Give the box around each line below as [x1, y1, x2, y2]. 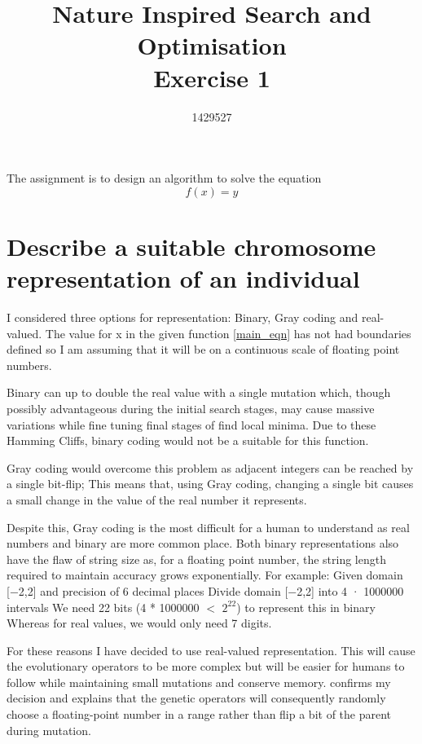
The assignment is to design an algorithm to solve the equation [7, 169, 322, 187]
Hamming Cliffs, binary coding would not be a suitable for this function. [7, 432, 369, 449]
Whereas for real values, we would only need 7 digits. [7, 614, 272, 632]
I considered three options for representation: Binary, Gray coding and [7, 309, 358, 325]
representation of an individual [7, 262, 360, 295]
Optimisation [137, 29, 287, 62]
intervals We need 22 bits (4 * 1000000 [7, 598, 200, 615]
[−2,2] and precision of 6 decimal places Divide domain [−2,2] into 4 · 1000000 [7, 582, 404, 599]
